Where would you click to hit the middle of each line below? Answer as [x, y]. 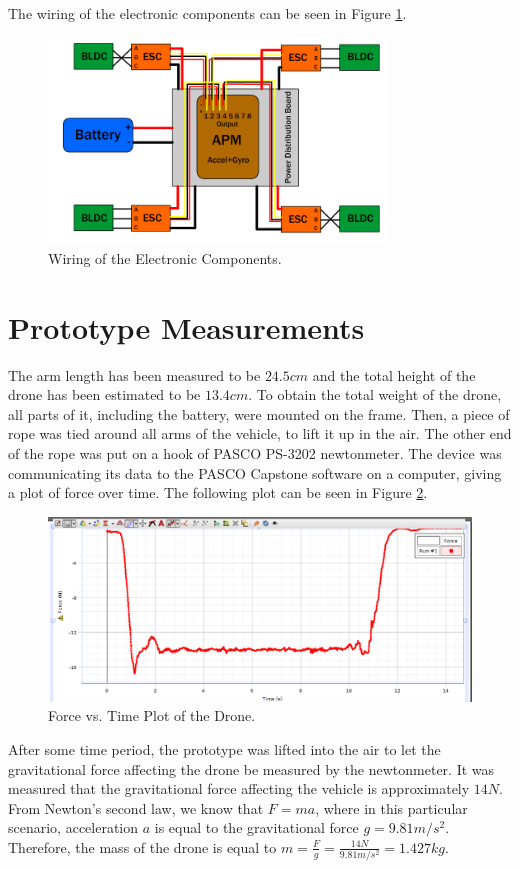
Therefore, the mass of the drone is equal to [142, 846]
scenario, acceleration [73, 827]
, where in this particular [391, 807]
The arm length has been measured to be [134, 374]
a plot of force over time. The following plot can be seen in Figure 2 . [218, 492]
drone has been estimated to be [104, 394]
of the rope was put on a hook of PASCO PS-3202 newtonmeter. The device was [255, 452]
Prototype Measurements [186, 326]
